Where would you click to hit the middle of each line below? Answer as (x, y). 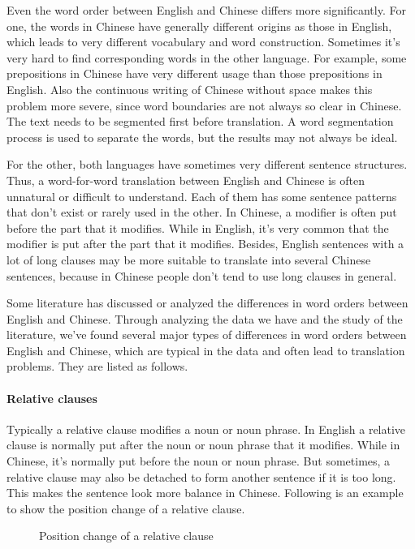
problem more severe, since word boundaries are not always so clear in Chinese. (204, 105)
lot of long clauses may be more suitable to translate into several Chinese (189, 259)
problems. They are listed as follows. (97, 366)
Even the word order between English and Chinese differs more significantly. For (206, 10)
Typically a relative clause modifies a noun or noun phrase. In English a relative (206, 429)
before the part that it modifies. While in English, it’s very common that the (198, 227)
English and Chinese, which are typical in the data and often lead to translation (206, 350)
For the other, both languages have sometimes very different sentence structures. (207, 164)
